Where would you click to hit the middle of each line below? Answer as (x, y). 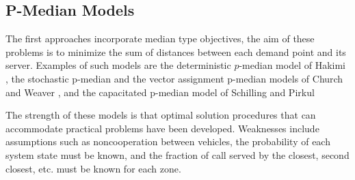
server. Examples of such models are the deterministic (118, 65)
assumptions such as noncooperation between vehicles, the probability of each (168, 141)
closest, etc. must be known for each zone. (93, 168)
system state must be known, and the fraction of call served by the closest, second (177, 154)
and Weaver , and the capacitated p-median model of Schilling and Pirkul (160, 92)
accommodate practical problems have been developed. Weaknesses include (162, 128)
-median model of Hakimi (292, 65)
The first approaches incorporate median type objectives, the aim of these (160, 39)
